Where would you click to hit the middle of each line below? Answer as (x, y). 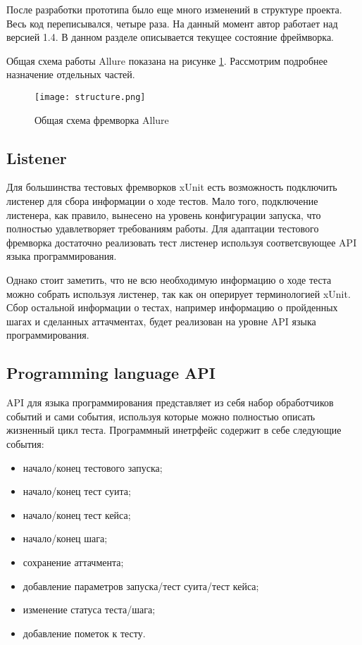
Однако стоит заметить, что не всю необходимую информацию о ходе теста (169, 279)
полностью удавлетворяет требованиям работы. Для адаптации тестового (163, 228)
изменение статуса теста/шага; (89, 609)
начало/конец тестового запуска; (93, 467)
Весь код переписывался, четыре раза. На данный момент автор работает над (172, 23)
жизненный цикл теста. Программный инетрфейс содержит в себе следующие (174, 430)
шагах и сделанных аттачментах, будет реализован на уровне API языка (161, 321)
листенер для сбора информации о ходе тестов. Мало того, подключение (162, 201)
